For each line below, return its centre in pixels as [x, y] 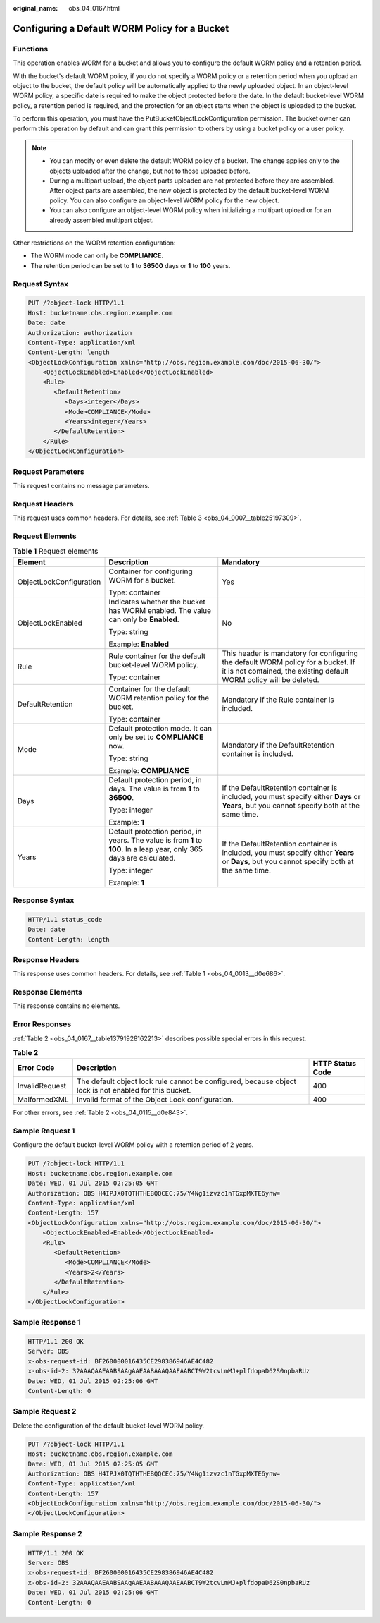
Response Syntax [44, 900]
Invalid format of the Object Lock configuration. [155, 1100]
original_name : [36, 8]
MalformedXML [43, 1100]
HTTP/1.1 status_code [65, 919]
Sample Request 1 [44, 1131]
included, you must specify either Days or [291, 796]
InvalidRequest [42, 1086]
